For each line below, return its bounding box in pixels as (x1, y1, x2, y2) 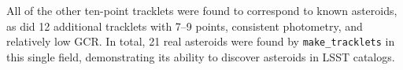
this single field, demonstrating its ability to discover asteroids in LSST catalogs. (6, 48, 395, 64)
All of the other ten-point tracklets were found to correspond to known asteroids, (6, 2, 397, 18)
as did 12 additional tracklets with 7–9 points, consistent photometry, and (6, 17, 363, 34)
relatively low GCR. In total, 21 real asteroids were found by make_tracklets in (6, 33, 395, 50)
